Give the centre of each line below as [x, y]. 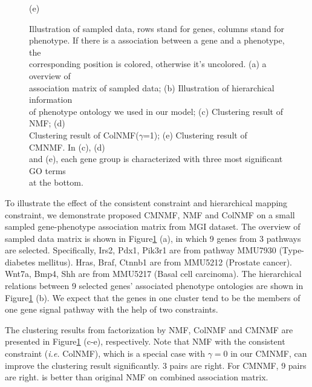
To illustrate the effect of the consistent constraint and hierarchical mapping [146, 202]
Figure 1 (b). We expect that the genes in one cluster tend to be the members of [153, 297]
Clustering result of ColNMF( [84, 135]
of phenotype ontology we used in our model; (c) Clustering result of [156, 111]
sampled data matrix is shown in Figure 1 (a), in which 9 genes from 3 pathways [153, 238]
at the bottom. [56, 182]
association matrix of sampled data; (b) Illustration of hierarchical [152, 87]
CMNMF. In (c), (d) [67, 147]
